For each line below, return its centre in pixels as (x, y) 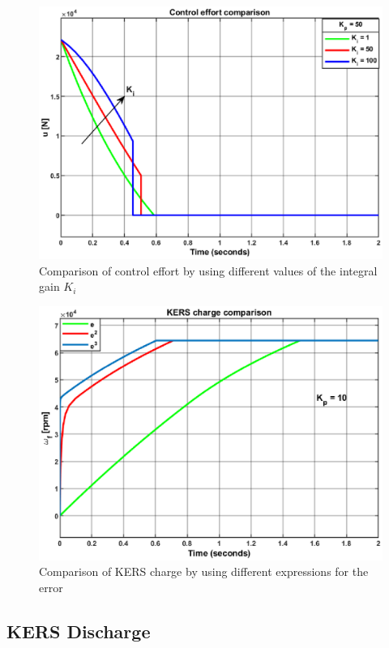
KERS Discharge (79, 631)
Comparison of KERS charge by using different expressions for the (204, 571)
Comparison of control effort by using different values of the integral (208, 270)
